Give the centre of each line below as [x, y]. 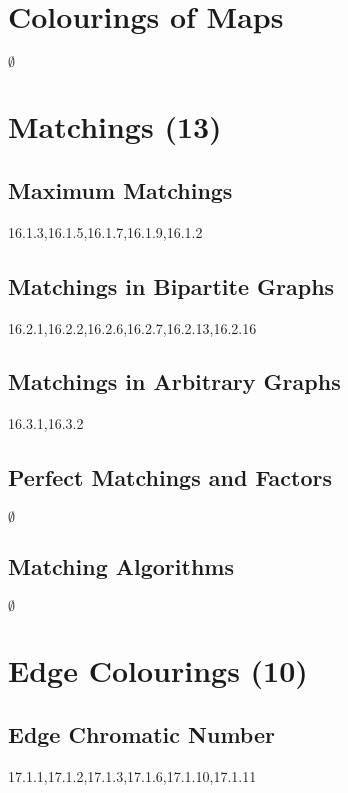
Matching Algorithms [121, 566]
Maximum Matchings [120, 189]
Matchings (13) [115, 126]
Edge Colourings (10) [158, 670]
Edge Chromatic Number [141, 734]
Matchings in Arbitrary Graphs [174, 381]
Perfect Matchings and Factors [170, 477]
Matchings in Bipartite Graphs [171, 285]
